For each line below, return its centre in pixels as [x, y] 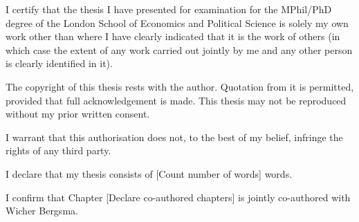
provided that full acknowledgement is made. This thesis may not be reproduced [176, 100]
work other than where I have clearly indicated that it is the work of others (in [173, 36]
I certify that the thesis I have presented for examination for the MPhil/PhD [169, 9]
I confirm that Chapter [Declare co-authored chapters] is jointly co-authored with [178, 197]
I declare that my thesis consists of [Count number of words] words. [149, 173]
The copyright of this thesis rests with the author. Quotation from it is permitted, [180, 86]
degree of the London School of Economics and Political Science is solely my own [177, 22]
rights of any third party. [58, 150]
